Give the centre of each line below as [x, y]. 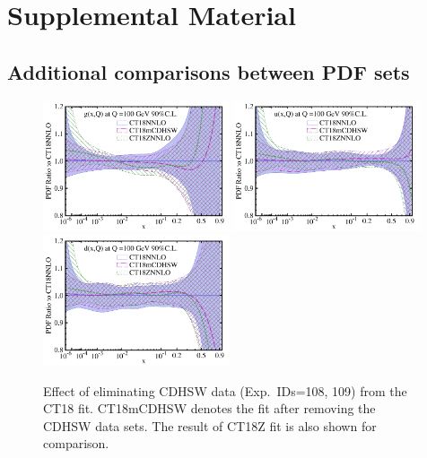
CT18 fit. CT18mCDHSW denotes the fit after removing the [209, 408]
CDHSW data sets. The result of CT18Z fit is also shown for [210, 425]
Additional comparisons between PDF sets [209, 71]
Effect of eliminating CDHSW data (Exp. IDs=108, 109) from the [225, 390]
